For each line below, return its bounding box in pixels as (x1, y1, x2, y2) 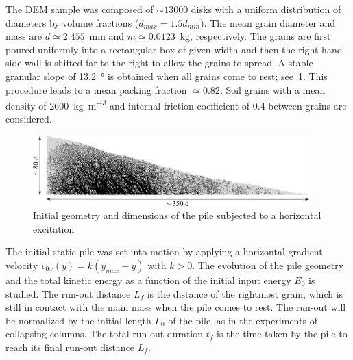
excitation (33, 221, 75, 235)
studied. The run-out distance (5, 286, 131, 300)
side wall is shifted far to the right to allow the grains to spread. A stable (5, 55, 313, 70)
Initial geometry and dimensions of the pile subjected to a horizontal (33, 208, 321, 222)
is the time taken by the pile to (217, 326, 348, 341)
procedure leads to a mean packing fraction (5, 82, 187, 97)
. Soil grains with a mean (219, 82, 326, 97)
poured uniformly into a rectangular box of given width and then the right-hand (5, 42, 343, 56)
